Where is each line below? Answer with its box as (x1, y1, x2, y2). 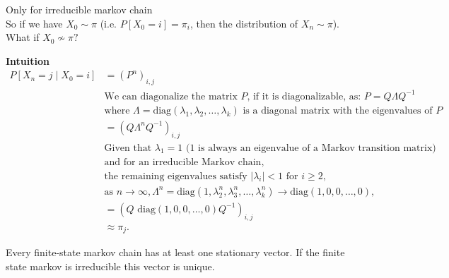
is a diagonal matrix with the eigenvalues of (243, 105, 433, 116)
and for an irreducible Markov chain (104, 157, 262, 167)
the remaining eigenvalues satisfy (104, 171, 247, 181)
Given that (104, 143, 152, 153)
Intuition (6, 53, 49, 68)
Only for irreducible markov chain (6, 2, 153, 16)
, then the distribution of (189, 16, 298, 30)
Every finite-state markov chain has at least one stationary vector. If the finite (6, 245, 345, 260)
